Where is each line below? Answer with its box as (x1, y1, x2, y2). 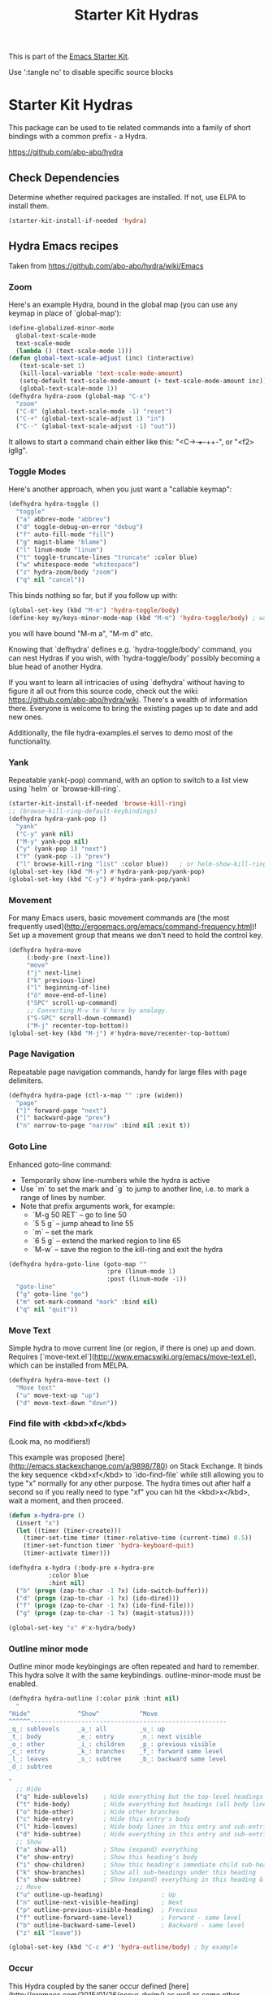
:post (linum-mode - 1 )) (106, 1275, 187, 1283)
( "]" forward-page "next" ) (15, 1107, 107, 1115)
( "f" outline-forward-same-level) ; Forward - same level (15, 1914, 242, 1922)
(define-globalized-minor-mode (8, 324, 115, 332)
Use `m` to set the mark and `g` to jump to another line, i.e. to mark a (19, 1184, 249, 1194)
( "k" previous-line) (26, 976, 96, 984)
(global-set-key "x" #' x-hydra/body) (8, 1624, 136, 1632)
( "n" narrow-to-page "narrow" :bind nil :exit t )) (15, 1121, 191, 1130)
